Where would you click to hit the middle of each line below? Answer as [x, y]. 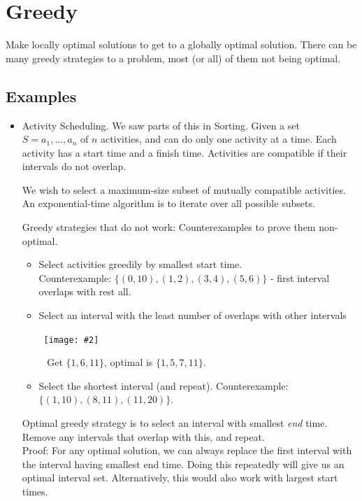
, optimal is [129, 362]
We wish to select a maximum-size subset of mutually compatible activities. [184, 189]
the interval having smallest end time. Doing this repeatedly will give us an [183, 464]
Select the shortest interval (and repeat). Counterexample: [164, 385]
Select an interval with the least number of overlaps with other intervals [193, 315]
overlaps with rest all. [85, 291]
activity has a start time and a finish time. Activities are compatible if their [184, 152]
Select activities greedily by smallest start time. [140, 264]
